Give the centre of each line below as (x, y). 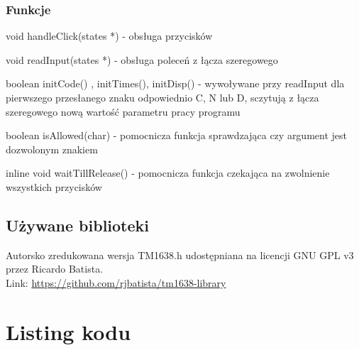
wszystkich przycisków (54, 186)
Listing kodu (68, 331)
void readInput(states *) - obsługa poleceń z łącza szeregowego (142, 59)
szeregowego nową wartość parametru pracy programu (123, 111)
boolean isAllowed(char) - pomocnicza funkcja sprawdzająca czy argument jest (176, 135)
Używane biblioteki (78, 225)
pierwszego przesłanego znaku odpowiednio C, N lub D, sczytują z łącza (162, 97)
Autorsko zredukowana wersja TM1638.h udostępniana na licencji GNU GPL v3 (180, 255)
